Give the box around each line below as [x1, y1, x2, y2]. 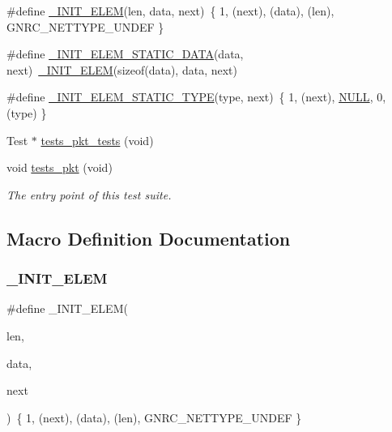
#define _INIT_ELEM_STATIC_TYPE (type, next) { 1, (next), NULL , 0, [6, 88, 386, 105]
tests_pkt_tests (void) [40, 131, 154, 148]
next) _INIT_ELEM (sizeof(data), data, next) [6, 61, 237, 78]
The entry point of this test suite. [6, 186, 172, 203]
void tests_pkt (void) [6, 159, 113, 176]
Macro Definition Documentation [6, 225, 291, 250]
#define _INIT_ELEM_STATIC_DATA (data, [6, 45, 244, 62]
